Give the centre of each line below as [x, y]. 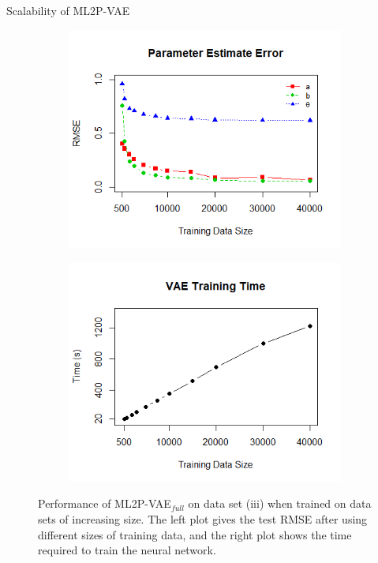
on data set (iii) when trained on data [280, 503]
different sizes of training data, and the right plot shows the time [195, 534]
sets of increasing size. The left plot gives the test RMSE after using [203, 518]
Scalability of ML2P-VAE [68, 10]
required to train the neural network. [127, 550]
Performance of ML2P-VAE [105, 503]
